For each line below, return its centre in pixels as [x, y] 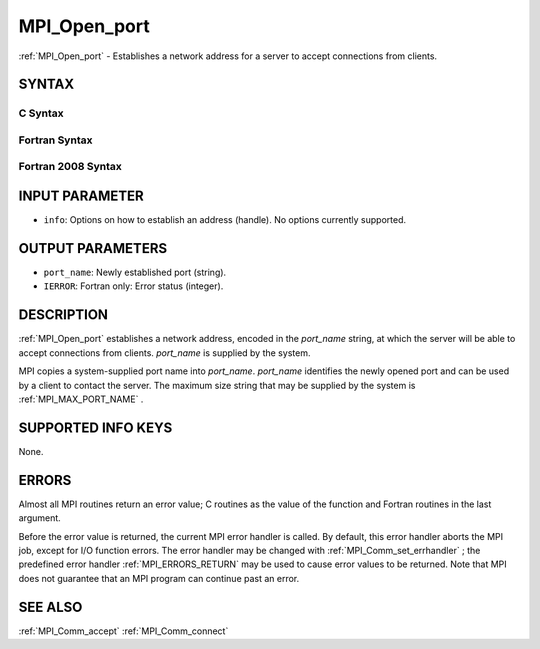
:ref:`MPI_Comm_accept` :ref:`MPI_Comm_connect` [123, 631]
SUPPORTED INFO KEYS [95, 427]
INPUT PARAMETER [81, 196]
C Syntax [41, 113]
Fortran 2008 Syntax [70, 167]
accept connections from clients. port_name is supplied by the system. [164, 352]
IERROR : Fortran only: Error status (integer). [133, 286]
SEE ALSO [50, 606]
